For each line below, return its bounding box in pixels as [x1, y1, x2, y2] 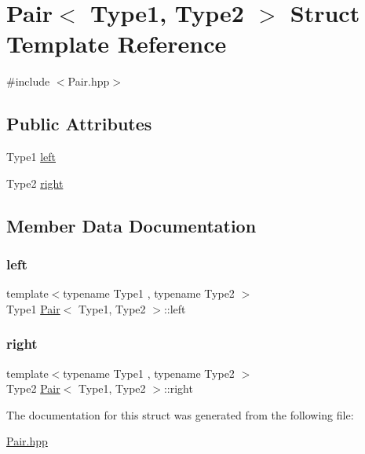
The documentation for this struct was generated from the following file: [6, 406, 354, 423]
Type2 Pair [6, 380, 60, 397]
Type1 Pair [6, 300, 60, 317]
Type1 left [6, 148, 57, 165]
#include [6, 73, 50, 90]
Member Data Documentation [6, 213, 257, 237]
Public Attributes [6, 112, 152, 136]
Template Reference [6, 27, 227, 60]
